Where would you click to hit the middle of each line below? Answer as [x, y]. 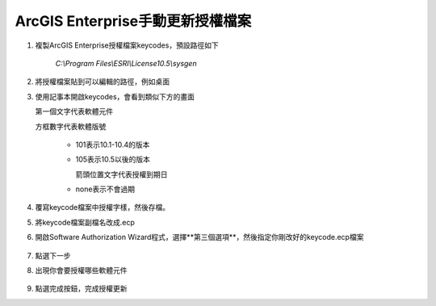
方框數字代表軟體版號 [71, 126]
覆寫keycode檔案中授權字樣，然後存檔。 [102, 207]
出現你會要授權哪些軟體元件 [81, 270]
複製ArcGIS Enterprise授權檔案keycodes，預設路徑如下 [127, 45]
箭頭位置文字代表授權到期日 [122, 174]
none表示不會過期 [105, 189]
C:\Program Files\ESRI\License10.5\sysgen [126, 63]
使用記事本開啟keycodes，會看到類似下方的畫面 [115, 96]
